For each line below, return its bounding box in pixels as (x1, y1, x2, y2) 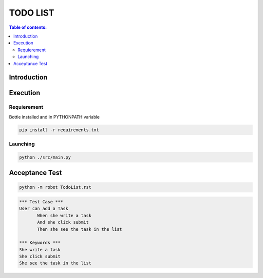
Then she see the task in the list (37, 226, 122, 232)
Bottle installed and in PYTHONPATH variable (9, 114, 100, 119)
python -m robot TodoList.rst (19, 184, 92, 190)
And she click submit (37, 219, 89, 225)
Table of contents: (9, 24, 47, 30)
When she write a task (37, 213, 92, 218)
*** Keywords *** (19, 240, 61, 246)
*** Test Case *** (19, 199, 63, 204)
